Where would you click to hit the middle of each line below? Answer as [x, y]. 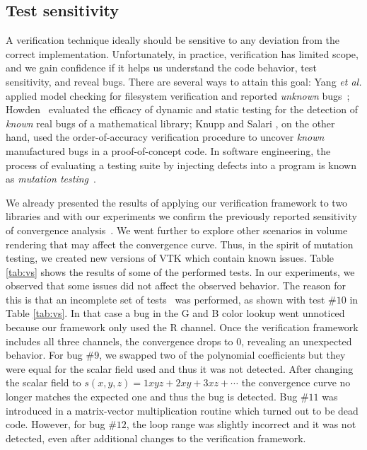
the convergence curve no [296, 382]
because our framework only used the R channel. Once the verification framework [182, 327]
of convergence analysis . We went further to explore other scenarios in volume [177, 230]
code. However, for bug [56, 424]
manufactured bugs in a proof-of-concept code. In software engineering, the [168, 150]
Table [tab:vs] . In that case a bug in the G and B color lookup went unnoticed [175, 313]
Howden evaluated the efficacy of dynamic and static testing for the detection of [182, 109]
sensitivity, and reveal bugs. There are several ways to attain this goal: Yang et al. [184, 81]
